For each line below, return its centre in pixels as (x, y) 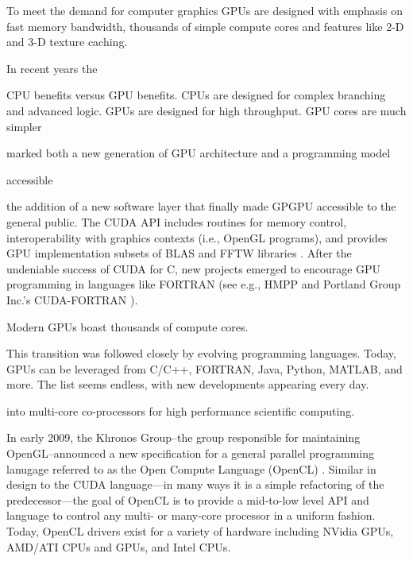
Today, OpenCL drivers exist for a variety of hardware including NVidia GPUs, (200, 531)
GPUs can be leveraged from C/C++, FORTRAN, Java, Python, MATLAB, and (205, 368)
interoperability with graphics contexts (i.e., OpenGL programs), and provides (197, 237)
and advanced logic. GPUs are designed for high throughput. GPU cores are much (206, 110)
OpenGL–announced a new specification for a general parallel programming (190, 453)
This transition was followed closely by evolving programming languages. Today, (201, 353)
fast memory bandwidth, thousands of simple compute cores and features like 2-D (205, 26)
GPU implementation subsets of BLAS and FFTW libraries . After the (179, 253)
